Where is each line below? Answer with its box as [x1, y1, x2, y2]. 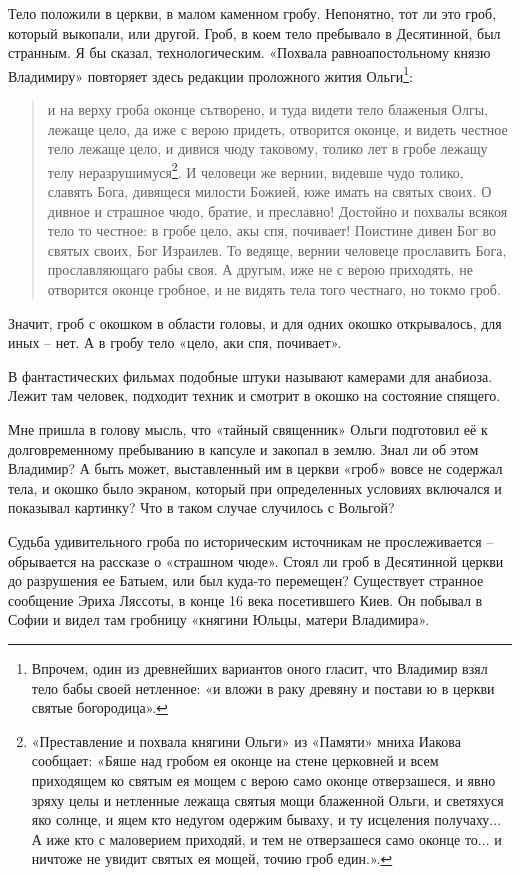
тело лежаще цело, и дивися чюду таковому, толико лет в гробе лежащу [47, 138, 488, 159]
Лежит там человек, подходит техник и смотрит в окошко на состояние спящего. [8, 385, 501, 406]
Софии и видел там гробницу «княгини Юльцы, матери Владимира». [8, 609, 430, 630]
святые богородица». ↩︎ [31, 697, 168, 718]
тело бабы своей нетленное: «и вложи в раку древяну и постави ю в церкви [31, 677, 495, 698]
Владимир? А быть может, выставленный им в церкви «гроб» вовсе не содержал [8, 458, 503, 479]
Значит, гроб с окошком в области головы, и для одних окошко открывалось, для [8, 312, 502, 333]
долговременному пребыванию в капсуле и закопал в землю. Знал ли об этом [8, 438, 479, 459]
